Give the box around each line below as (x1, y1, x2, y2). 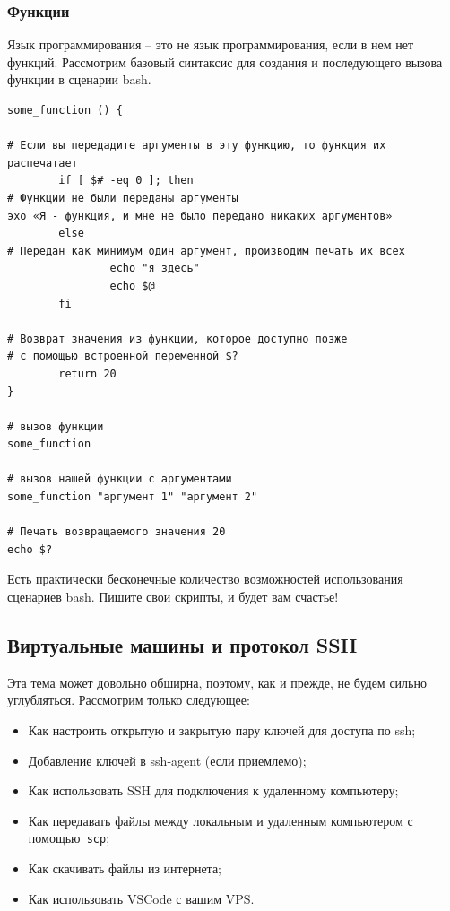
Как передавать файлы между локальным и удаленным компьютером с (28, 811, 413, 829)
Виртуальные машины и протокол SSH (7, 631, 358, 659)
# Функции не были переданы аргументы (7, 191, 238, 204)
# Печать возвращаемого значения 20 (7, 525, 226, 539)
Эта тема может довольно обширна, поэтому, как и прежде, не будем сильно (7, 672, 427, 691)
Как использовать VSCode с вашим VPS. (28, 889, 255, 907)
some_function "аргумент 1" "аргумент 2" (7, 490, 258, 504)
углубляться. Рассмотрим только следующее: (7, 690, 250, 709)
